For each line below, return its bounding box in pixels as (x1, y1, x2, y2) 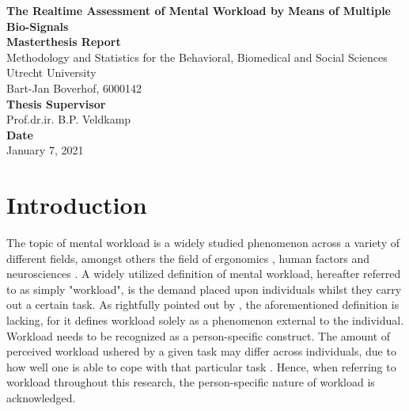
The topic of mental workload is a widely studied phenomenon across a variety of (6, 234, 400, 251)
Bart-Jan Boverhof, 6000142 (6, 79, 142, 96)
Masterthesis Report (6, 33, 121, 50)
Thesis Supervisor (6, 95, 106, 112)
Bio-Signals (6, 17, 69, 34)
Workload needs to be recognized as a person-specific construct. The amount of (6, 327, 391, 344)
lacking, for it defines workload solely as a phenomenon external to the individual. (6, 312, 404, 329)
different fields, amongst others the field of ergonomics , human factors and (6, 249, 370, 266)
